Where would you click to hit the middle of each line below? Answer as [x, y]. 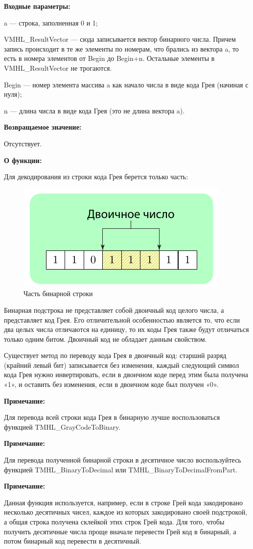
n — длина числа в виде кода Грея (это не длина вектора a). [94, 110]
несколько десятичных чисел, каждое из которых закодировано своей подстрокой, [126, 512]
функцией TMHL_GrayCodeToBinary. [62, 426]
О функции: [23, 160]
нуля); [13, 94]
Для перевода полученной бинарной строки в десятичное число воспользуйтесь [123, 460]
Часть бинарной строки [58, 293]
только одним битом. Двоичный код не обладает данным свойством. [105, 339]
